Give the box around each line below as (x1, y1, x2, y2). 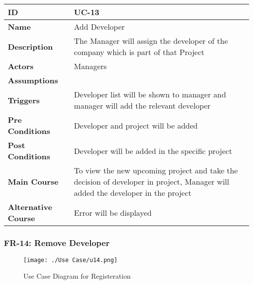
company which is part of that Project (74, 46, 205, 57)
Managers (74, 60, 107, 72)
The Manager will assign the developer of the (74, 35, 228, 46)
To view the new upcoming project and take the (74, 165, 238, 176)
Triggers (8, 94, 40, 106)
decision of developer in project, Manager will (74, 176, 229, 187)
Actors (8, 60, 34, 72)
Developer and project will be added (74, 119, 198, 131)
